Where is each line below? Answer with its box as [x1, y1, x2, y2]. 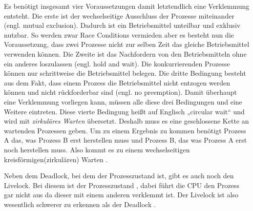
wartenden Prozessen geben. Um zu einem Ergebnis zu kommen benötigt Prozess [4, 125, 246, 135]
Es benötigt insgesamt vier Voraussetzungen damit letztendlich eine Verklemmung [4, 1, 250, 11]
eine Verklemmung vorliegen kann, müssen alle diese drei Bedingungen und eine [4, 96, 242, 106]
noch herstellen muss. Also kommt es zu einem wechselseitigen [4, 144, 190, 154]
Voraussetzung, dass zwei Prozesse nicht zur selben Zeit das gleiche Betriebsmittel [4, 39, 250, 49]
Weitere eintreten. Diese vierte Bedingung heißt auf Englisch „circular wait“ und [4, 106, 245, 116]
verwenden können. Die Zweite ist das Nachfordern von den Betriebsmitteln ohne [4, 48, 247, 59]
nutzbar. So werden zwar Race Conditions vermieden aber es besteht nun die [4, 29, 234, 40]
